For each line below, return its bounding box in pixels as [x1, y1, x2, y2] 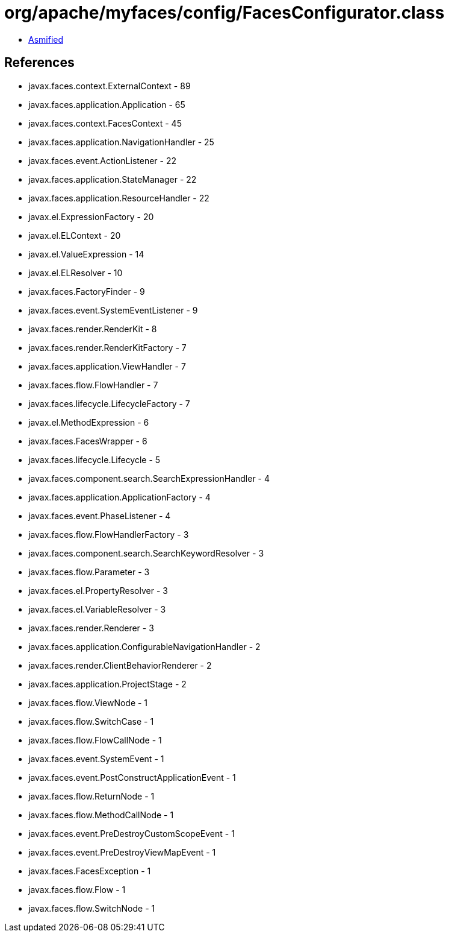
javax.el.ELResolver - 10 [28, 267, 123, 278]
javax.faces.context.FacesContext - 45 [28, 118, 182, 128]
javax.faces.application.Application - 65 [28, 99, 185, 110]
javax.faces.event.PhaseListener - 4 [28, 510, 171, 521]
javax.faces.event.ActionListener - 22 [28, 155, 177, 166]
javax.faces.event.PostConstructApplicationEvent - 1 [28, 772, 236, 783]
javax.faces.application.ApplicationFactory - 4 [28, 491, 211, 502]
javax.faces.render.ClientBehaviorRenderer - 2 [28, 660, 212, 670]
